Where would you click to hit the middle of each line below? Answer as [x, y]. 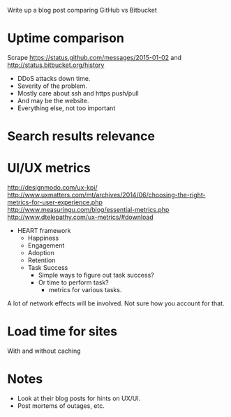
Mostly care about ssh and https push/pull [78, 93]
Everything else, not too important [66, 108]
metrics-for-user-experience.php [55, 202]
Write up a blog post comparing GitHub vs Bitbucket [82, 10]
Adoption [41, 253]
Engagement [46, 245]
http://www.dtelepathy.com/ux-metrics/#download [80, 217]
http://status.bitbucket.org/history [56, 65]
